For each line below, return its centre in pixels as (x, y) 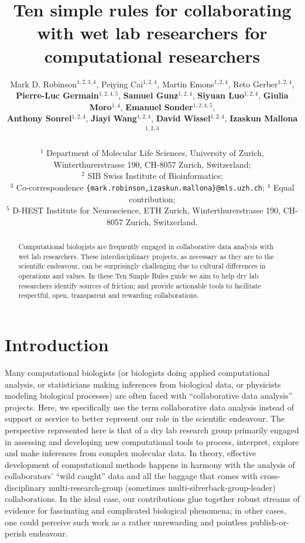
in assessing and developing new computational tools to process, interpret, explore (152, 441)
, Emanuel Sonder (157, 106)
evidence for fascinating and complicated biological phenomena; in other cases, (145, 510)
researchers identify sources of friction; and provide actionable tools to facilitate (140, 285)
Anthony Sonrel (39, 118)
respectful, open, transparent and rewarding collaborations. (109, 295)
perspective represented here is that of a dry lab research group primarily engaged (152, 430)
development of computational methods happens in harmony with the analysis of (150, 464)
